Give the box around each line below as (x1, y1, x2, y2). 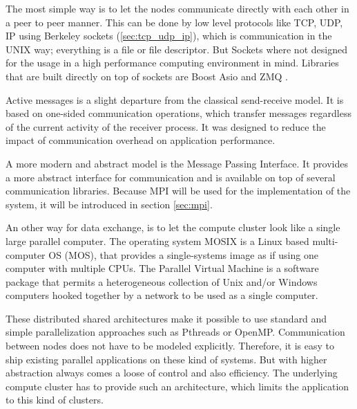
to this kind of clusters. (6, 392, 104, 407)
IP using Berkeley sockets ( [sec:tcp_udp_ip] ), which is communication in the (6, 28, 332, 43)
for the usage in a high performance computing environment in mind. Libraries (6, 55, 339, 70)
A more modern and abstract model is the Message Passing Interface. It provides (6, 156, 348, 170)
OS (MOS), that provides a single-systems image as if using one (48, 247, 318, 262)
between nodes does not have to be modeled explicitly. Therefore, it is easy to (6, 338, 334, 353)
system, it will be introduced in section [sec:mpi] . (6, 197, 213, 211)
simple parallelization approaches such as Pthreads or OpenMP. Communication (6, 325, 345, 339)
